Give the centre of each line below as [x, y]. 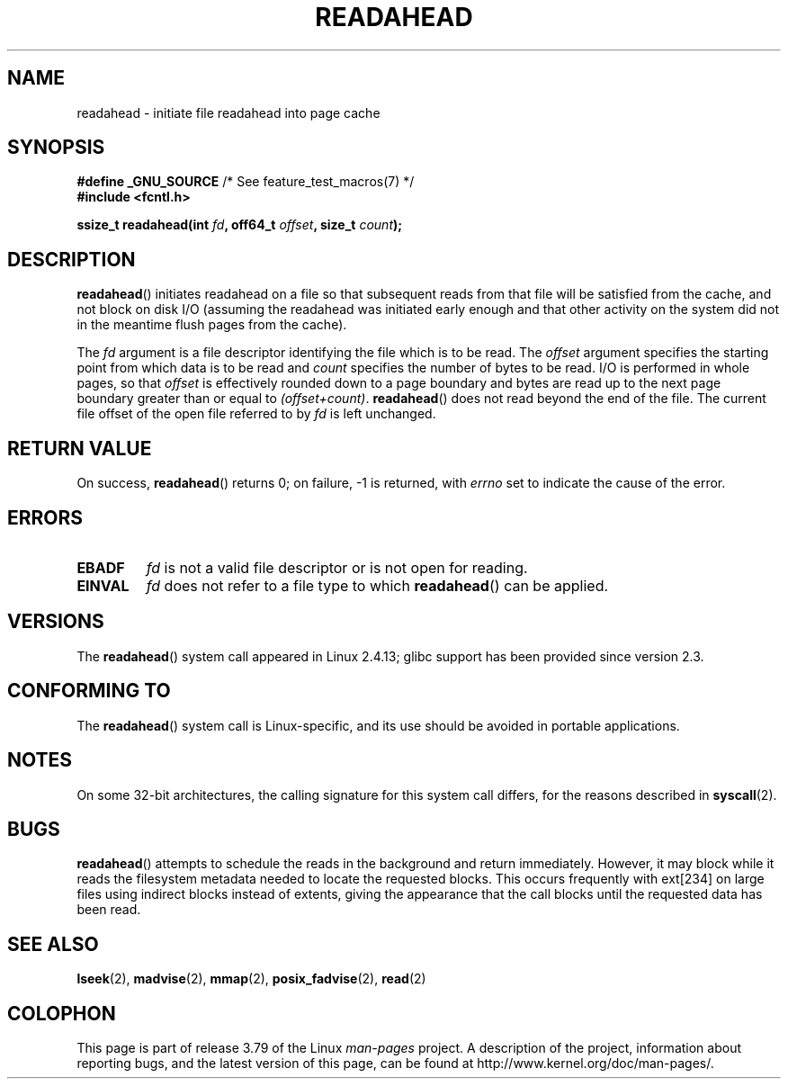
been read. [109, 910]
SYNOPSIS [56, 148]
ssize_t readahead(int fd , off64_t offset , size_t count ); [240, 225]
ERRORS [45, 517]
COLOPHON [62, 1013]
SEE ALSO [53, 944]
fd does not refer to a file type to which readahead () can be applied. [377, 585]
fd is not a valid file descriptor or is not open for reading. [337, 567]
